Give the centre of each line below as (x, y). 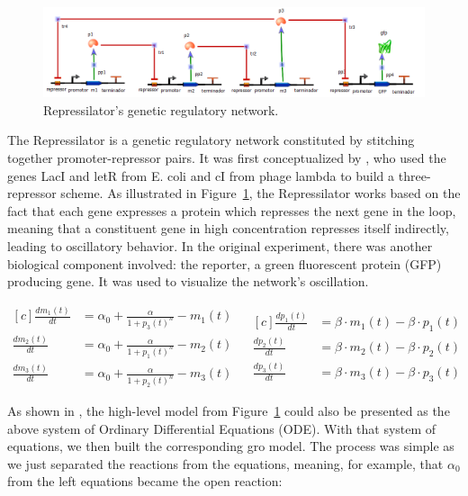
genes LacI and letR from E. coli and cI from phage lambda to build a (201, 175)
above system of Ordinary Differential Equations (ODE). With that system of (222, 428)
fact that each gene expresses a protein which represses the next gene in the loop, (232, 210)
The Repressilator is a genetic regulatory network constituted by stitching (211, 140)
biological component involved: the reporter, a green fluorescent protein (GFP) (225, 263)
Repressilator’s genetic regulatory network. (161, 109)
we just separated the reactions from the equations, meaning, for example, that (225, 463)
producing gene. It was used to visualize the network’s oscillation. (188, 281)
